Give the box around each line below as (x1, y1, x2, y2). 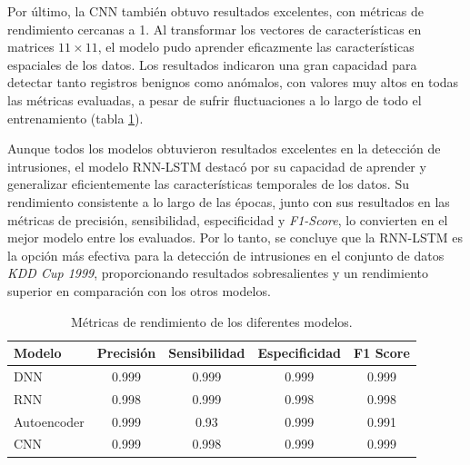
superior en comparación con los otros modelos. (7, 281, 271, 300)
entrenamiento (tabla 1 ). (7, 108, 144, 127)
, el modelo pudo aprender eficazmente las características (97, 37, 415, 56)
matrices (7, 37, 55, 56)
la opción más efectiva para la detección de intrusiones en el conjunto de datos (7, 245, 445, 264)
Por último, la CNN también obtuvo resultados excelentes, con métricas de (7, 2, 424, 20)
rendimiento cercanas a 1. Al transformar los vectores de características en (7, 19, 422, 38)
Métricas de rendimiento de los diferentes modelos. (71, 312, 353, 331)
